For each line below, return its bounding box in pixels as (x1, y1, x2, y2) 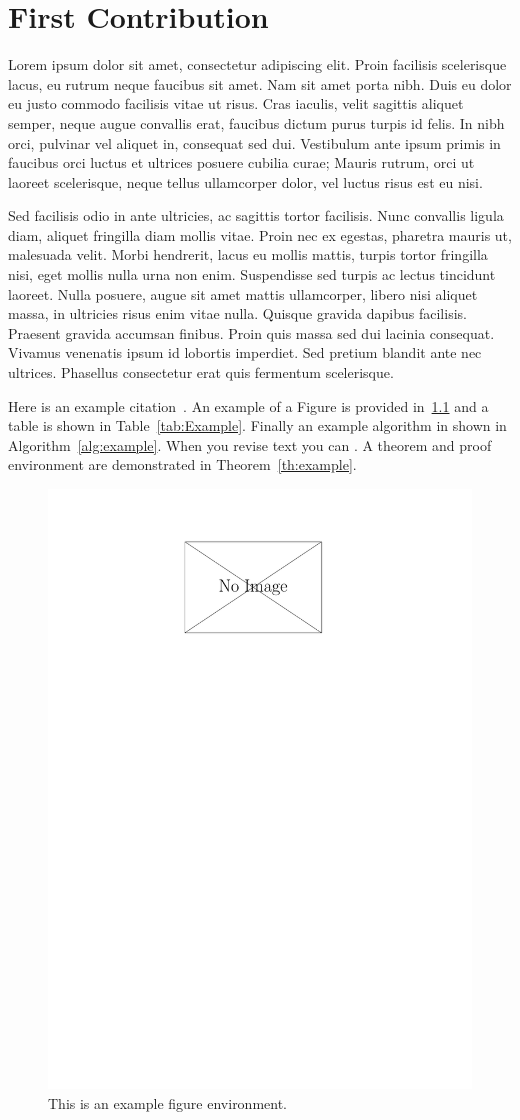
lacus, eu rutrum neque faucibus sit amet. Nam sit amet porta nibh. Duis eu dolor (8, 73, 512, 94)
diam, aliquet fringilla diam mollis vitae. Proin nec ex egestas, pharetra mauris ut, (8, 224, 512, 245)
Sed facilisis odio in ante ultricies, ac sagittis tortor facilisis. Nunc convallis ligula (8, 205, 504, 226)
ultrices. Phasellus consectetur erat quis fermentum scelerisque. (8, 362, 394, 383)
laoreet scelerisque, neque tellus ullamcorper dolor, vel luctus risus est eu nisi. (8, 171, 483, 192)
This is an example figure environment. (48, 1092, 288, 1113)
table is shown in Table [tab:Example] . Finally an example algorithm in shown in (8, 415, 507, 436)
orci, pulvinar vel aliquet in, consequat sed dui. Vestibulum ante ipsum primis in (8, 132, 501, 153)
